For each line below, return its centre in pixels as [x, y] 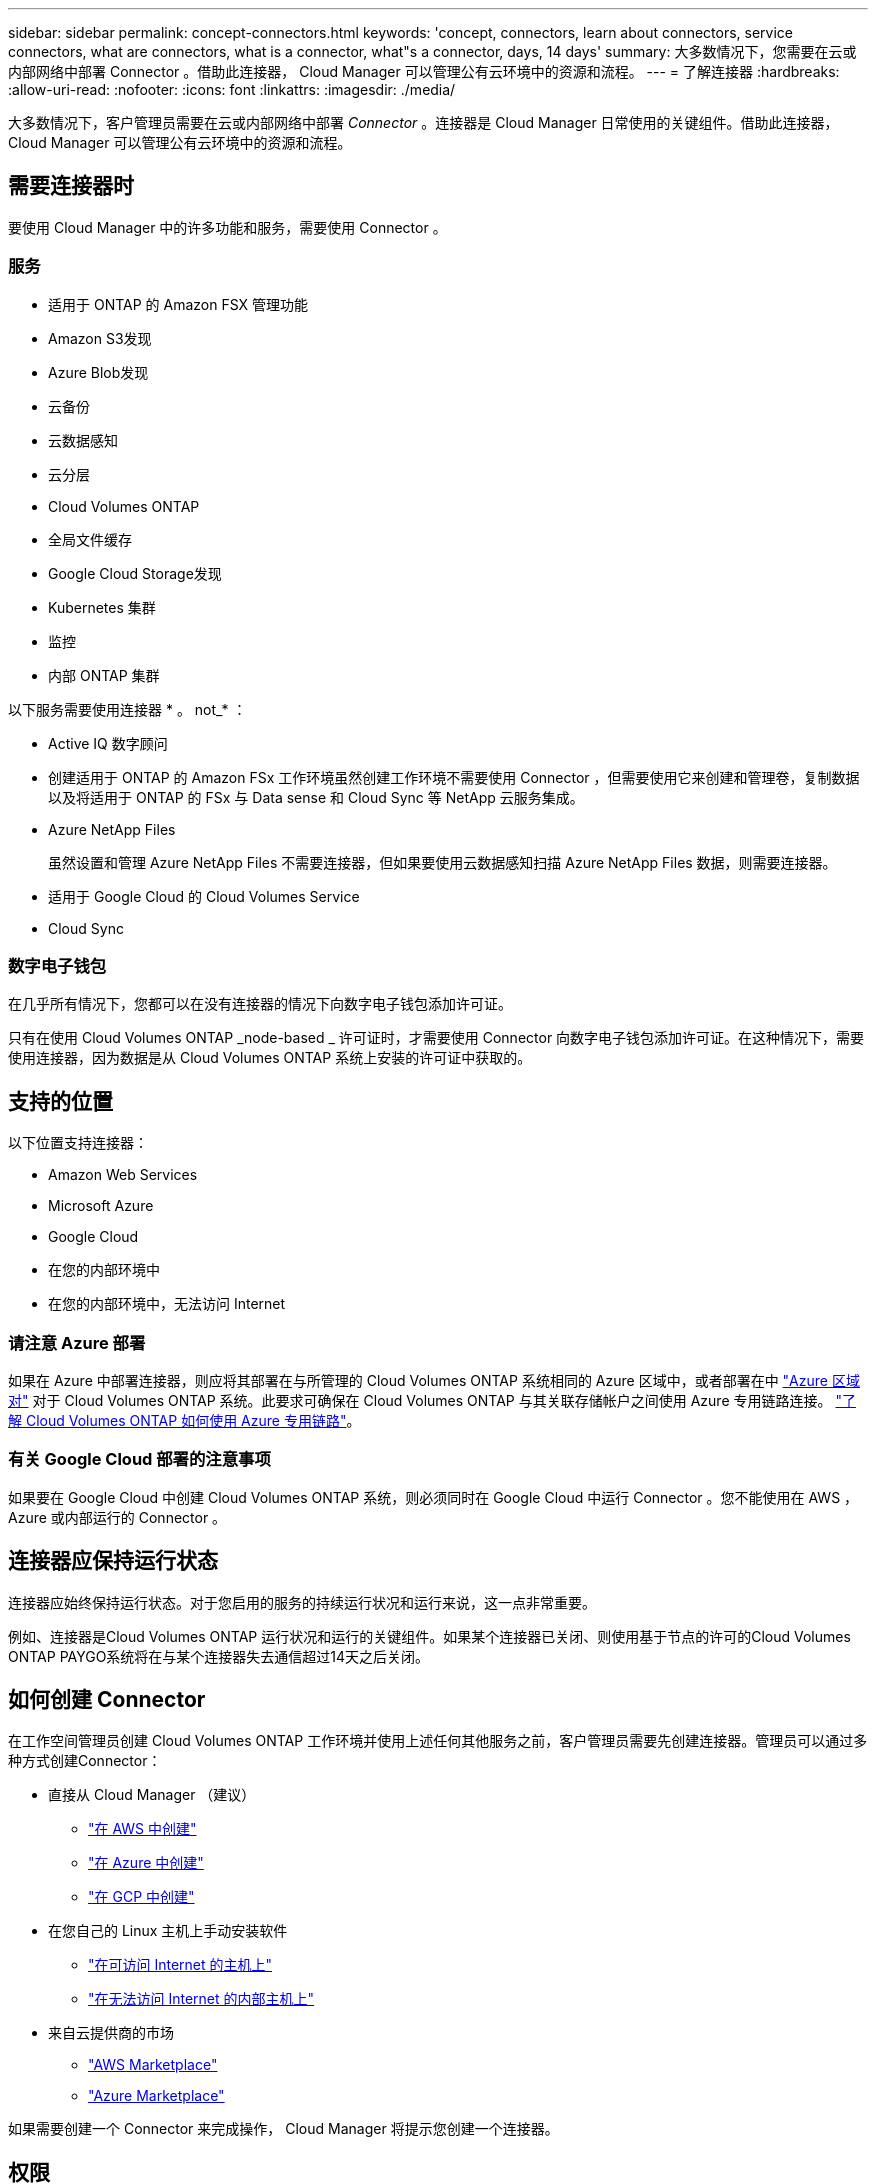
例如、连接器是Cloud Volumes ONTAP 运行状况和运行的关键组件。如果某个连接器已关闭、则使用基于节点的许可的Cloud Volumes [429, 1636]
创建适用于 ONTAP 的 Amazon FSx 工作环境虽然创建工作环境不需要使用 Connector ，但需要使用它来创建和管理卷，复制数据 [454, 777]
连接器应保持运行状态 [113, 1561]
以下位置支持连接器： [78, 1143]
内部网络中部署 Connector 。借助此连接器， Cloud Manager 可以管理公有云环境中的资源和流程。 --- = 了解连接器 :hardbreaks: [424, 71]
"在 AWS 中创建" [142, 1829]
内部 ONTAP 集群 [104, 675]
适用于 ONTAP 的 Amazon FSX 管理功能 [178, 304]
